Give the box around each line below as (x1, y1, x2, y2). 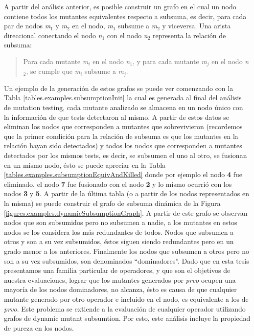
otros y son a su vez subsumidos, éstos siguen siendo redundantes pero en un (4, 236, 234, 246)
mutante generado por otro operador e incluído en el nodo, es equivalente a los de (4, 293, 249, 304)
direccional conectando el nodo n (4, 30, 102, 40)
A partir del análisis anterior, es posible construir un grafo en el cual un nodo (4, 1, 236, 11)
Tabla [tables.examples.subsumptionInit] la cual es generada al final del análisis (4, 92, 242, 103)
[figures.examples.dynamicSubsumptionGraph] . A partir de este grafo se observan (4, 207, 248, 218)
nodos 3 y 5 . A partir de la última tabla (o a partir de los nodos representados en (4, 188, 249, 199)
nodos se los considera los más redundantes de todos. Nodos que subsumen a (4, 226, 234, 237)
